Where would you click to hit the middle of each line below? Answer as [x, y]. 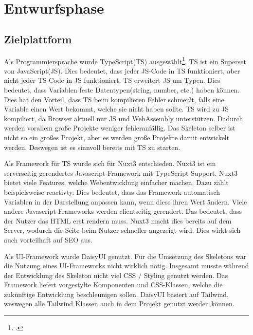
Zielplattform [38, 39]
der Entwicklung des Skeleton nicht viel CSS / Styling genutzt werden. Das [116, 275]
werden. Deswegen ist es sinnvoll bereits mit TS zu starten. [92, 147]
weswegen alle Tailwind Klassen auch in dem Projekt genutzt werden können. [119, 304]
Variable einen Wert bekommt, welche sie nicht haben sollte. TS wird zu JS [117, 109]
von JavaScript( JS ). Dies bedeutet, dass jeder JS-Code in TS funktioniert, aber [122, 70]
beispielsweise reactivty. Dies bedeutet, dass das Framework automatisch [112, 192]
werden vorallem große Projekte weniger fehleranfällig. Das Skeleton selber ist [120, 128]
